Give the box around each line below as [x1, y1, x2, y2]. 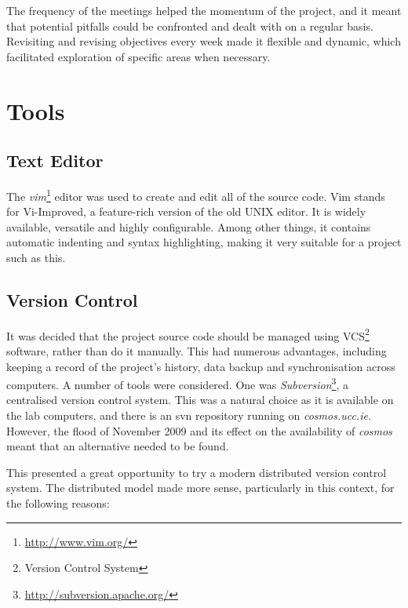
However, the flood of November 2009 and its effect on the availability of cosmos [6, 422, 392, 439]
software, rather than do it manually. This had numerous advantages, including [6, 343, 387, 359]
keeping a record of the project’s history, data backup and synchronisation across [6, 358, 395, 374]
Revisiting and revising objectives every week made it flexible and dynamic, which [6, 33, 401, 49]
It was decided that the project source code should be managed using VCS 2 [6, 325, 370, 344]
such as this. [6, 249, 66, 265]
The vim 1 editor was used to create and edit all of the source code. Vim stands [6, 185, 385, 204]
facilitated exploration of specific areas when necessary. [6, 48, 271, 64]
